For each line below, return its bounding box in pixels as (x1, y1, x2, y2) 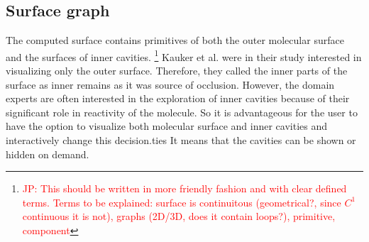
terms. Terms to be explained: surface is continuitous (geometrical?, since (22, 194, 341, 209)
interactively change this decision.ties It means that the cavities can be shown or (6, 133, 356, 148)
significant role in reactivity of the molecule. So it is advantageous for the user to (6, 104, 358, 119)
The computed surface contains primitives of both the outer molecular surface (6, 33, 344, 48)
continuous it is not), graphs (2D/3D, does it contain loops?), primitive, (22, 209, 336, 224)
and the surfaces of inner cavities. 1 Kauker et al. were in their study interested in (6, 47, 362, 64)
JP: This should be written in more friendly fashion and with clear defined (22, 181, 347, 196)
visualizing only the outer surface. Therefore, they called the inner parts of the (6, 63, 348, 78)
